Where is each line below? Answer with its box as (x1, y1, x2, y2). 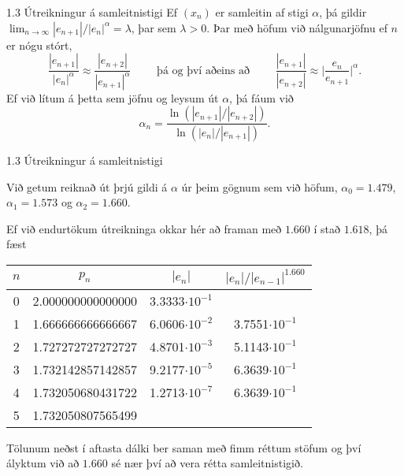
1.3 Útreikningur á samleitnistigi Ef (6, 4, 178, 20)
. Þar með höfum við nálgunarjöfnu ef (206, 19, 387, 35)
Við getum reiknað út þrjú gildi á (6, 178, 168, 195)
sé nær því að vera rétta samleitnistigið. (111, 455, 303, 471)
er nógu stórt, (6, 36, 72, 53)
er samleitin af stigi (215, 4, 309, 20)
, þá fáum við (229, 89, 294, 106)
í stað (313, 220, 341, 236)
